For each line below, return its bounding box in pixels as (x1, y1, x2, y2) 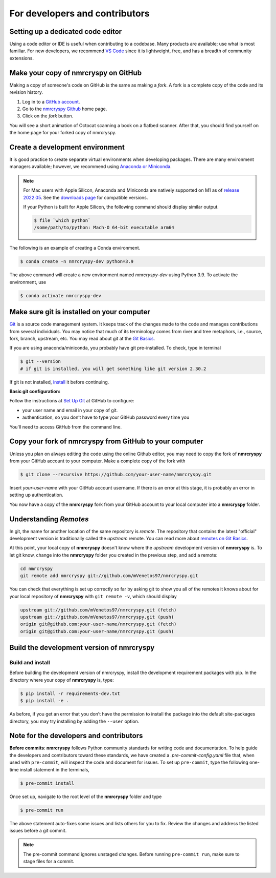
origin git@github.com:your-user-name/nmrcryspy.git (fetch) (20, 621, 177, 627)
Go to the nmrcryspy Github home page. (22, 106, 107, 112)
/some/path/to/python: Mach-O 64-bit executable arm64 (34, 224, 174, 231)
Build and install (9, 659, 51, 666)
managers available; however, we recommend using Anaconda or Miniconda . (9, 164, 172, 170)
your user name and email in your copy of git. (22, 407, 118, 413)
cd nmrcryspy (20, 565, 53, 571)
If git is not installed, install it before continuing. (9, 379, 109, 385)
